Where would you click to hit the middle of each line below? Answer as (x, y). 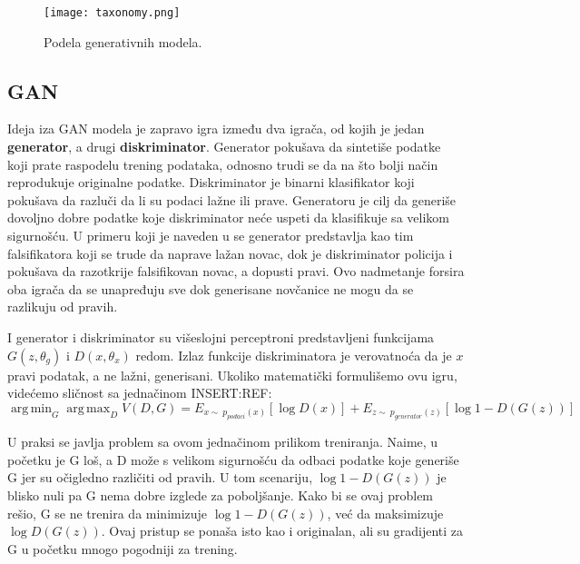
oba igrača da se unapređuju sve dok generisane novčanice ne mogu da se (211, 288)
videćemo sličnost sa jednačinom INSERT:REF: (140, 393)
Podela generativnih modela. (123, 41)
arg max (88, 408)
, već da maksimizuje (385, 513)
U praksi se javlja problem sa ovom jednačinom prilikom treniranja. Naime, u (223, 442)
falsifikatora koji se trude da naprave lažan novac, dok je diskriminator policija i (230, 253)
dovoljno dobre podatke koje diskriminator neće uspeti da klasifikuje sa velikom (228, 218)
